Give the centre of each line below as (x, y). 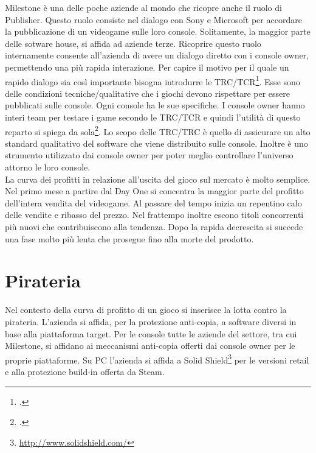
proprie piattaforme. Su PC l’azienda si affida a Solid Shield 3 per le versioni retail (157, 359)
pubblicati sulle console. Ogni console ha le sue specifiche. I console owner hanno (155, 105)
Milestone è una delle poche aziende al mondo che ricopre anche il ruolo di (143, 7)
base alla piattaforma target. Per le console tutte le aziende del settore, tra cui (151, 333)
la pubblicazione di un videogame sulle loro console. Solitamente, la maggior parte (158, 31)
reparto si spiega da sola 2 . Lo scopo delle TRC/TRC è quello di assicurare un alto (158, 130)
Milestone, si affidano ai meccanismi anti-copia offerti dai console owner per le (150, 346)
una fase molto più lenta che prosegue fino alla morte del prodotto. (129, 238)
